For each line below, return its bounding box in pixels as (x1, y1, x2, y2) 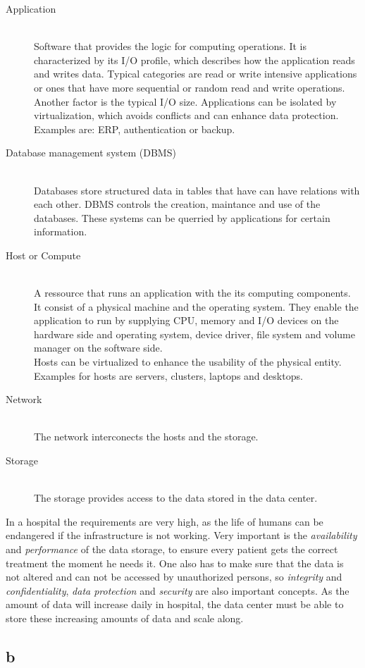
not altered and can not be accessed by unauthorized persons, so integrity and (6, 569, 342, 584)
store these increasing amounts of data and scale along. (6, 610, 244, 625)
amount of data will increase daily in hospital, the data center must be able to (6, 597, 344, 612)
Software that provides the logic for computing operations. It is (34, 39, 307, 54)
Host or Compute (6, 247, 81, 262)
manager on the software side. (34, 340, 163, 355)
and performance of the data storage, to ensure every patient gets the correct (6, 542, 338, 556)
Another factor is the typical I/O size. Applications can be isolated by (34, 94, 337, 109)
